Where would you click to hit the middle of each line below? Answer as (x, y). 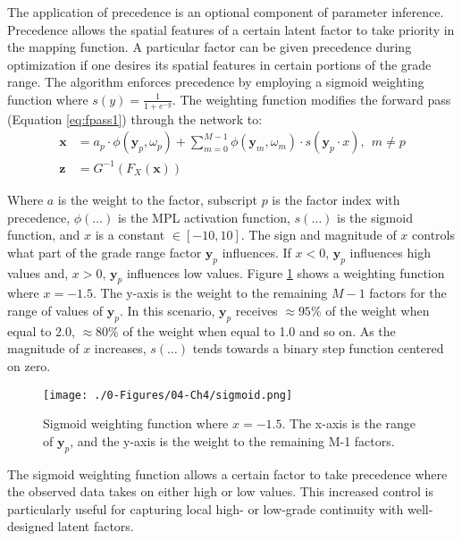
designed (31, 526)
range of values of (55, 310)
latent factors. (96, 526)
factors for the (408, 293)
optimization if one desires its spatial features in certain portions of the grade (219, 64)
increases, (120, 348)
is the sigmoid (375, 217)
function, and (44, 235)
